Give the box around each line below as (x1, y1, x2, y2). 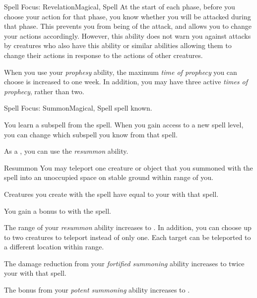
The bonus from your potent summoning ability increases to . (4, 285, 190, 295)
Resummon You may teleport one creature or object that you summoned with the (4, 162, 253, 173)
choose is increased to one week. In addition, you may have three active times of (4, 76, 248, 87)
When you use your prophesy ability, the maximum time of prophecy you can (4, 66, 237, 77)
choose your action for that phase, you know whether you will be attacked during (4, 11, 251, 21)
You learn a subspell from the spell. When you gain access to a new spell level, (4, 119, 244, 129)
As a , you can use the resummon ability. (4, 146, 128, 156)
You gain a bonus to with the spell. (4, 205, 112, 216)
